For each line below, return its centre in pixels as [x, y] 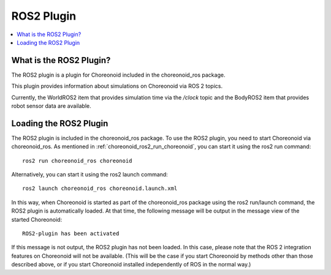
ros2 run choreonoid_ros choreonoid [77, 160]
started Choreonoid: [37, 219]
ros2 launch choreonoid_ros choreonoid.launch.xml [100, 189]
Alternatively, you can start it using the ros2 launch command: [89, 175]
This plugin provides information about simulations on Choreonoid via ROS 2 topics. [117, 86]
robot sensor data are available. [51, 106]
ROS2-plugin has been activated [71, 234]
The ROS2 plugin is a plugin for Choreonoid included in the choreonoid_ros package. [118, 75]
